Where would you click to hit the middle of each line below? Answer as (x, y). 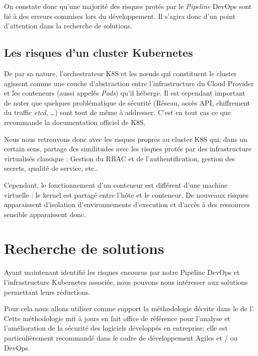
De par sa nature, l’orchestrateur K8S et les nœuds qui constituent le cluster (121, 73)
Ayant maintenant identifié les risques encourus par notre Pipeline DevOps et (122, 272)
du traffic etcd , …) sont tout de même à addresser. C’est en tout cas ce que (118, 112)
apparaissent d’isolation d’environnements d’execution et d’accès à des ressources (127, 204)
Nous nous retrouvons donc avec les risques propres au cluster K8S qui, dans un (126, 139)
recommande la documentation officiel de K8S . (75, 122)
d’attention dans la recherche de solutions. (68, 26)
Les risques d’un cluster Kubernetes (98, 53)
